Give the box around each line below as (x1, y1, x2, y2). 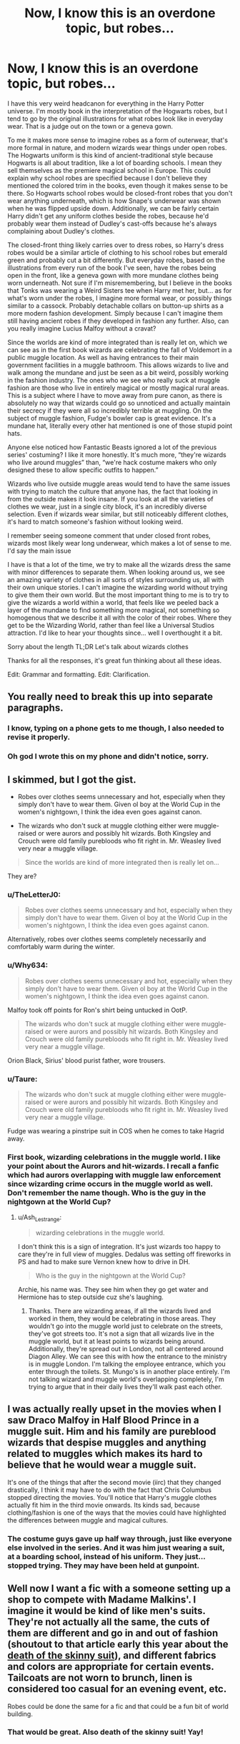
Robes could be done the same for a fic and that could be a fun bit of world (7, 1702, 229, 1710)
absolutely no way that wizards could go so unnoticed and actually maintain (7, 399, 231, 407)
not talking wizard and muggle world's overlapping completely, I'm (28, 1375, 225, 1383)
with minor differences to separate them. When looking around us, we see (7, 568, 225, 576)
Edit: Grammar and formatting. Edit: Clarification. (7, 670, 151, 678)
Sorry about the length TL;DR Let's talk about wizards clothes (7, 642, 189, 651)
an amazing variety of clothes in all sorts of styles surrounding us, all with (7, 575, 224, 583)
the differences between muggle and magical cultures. (7, 1515, 169, 1524)
